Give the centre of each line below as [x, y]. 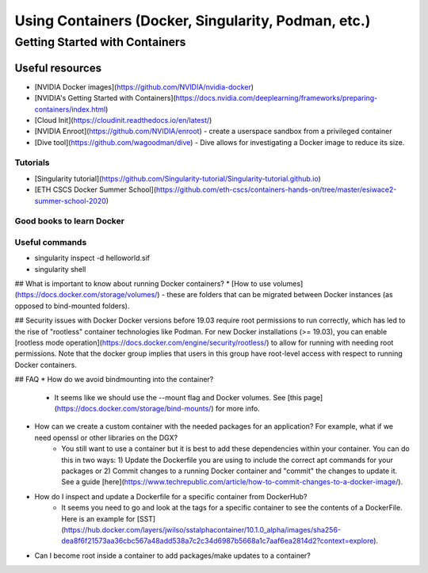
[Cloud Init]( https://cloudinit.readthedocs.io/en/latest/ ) [123, 120]
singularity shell [60, 269]
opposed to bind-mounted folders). [72, 306]
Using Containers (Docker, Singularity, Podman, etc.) [193, 21]
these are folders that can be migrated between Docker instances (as [280, 295]
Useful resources [58, 68]
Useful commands [51, 242]
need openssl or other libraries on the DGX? [106, 437]
